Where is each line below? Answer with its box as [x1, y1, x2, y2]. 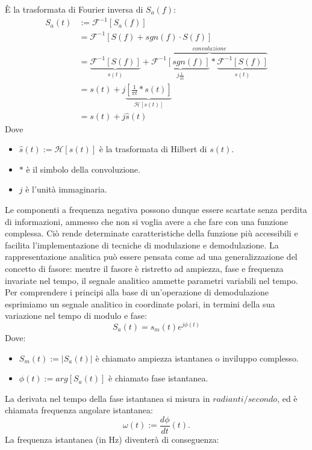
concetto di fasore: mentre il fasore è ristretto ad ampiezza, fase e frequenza [5, 262, 284, 274]
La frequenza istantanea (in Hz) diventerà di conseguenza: [5, 433, 219, 445]
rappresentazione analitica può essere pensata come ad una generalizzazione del [5, 250, 298, 263]
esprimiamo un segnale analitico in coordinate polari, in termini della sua [5, 297, 275, 310]
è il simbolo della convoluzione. [26, 162, 140, 175]
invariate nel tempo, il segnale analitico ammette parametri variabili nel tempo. [5, 274, 298, 286]
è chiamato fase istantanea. [108, 372, 208, 384]
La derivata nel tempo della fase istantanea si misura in [5, 392, 210, 404]
